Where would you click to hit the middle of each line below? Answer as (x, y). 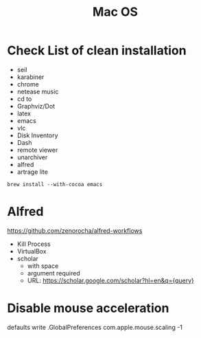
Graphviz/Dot (36, 106)
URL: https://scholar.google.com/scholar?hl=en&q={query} (110, 280)
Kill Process (34, 244)
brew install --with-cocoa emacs (55, 184)
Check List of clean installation (97, 50)
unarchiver (32, 157)
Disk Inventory (37, 135)
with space (43, 266)
